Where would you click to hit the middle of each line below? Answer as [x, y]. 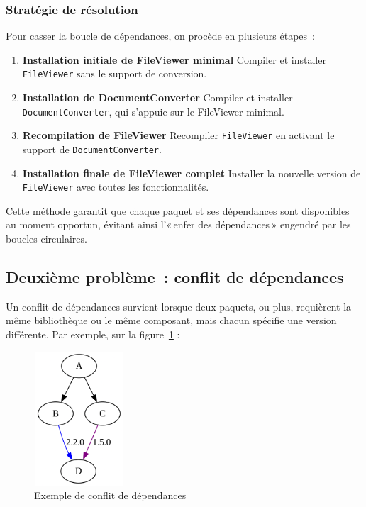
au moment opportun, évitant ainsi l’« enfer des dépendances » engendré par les [178, 224]
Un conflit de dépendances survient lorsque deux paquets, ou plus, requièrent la [179, 306]
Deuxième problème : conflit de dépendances [175, 277]
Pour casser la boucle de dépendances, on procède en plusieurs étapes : [160, 36]
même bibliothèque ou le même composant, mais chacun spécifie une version [171, 320]
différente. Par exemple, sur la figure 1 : [93, 334]
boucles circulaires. [46, 239]
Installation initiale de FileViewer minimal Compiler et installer [174, 59]
